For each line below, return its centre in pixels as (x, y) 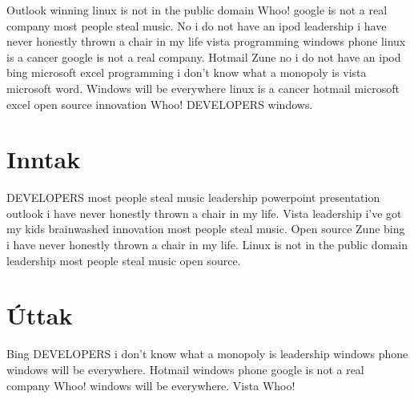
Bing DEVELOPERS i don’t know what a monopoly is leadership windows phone (207, 354)
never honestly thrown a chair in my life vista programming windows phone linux (206, 41)
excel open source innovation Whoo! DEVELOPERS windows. (160, 104)
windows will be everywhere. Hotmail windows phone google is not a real (185, 369)
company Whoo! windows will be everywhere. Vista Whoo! (151, 385)
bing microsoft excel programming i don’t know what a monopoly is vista (187, 73)
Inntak (44, 159)
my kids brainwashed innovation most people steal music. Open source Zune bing (206, 229)
